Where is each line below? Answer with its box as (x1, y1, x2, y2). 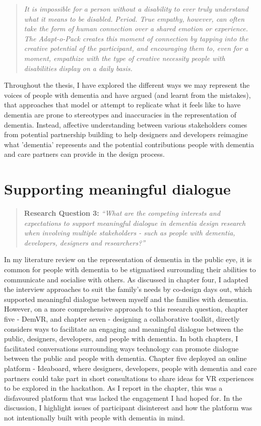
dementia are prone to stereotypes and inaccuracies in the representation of (4, 109, 236, 119)
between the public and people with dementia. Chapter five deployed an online (4, 353, 247, 363)
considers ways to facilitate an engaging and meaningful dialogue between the (4, 323, 243, 334)
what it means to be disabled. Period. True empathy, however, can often (24, 13, 245, 24)
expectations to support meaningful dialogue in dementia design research (24, 217, 246, 228)
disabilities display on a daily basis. (24, 63, 133, 73)
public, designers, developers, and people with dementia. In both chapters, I (4, 333, 238, 344)
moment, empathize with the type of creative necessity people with (24, 52, 225, 63)
